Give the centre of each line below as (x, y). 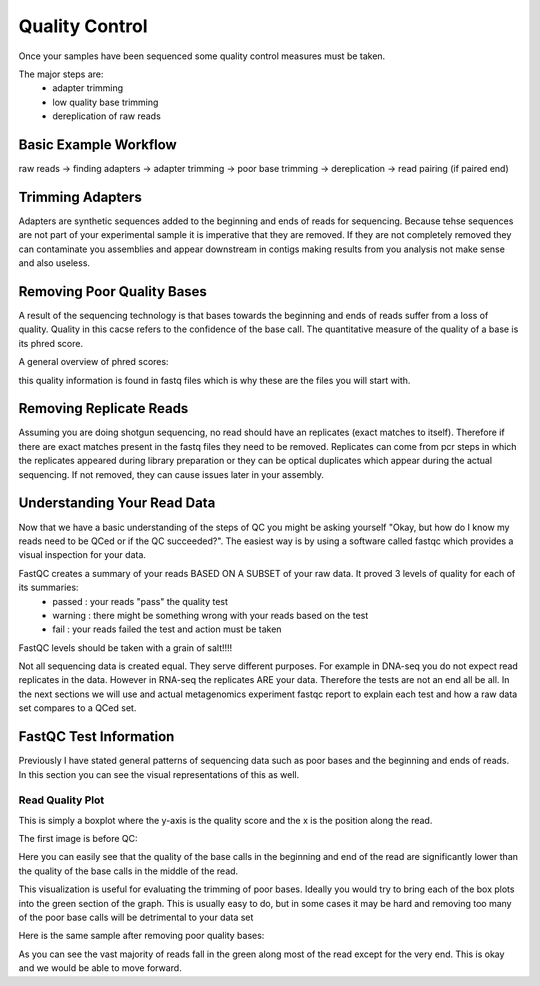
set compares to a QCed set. (77, 708)
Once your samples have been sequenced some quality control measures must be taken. (202, 56)
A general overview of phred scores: (93, 362)
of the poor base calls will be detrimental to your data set (136, 917)
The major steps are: (61, 74)
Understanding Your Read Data (117, 503)
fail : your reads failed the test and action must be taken (167, 629)
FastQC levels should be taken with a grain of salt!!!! (125, 647)
